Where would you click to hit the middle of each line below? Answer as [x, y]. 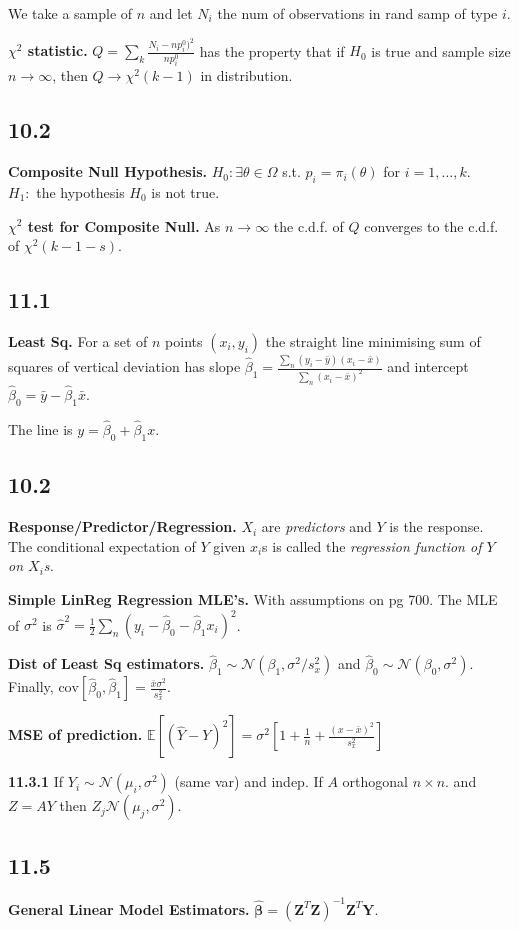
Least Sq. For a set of [78, 340]
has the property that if [272, 50]
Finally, [31, 686]
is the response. [436, 526]
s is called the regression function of [372, 545]
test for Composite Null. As [124, 225]
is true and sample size [441, 50]
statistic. [57, 50]
